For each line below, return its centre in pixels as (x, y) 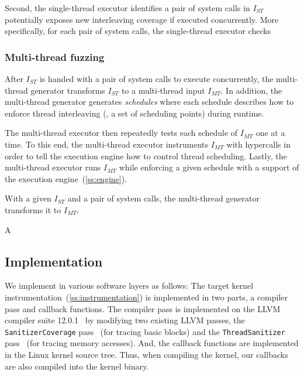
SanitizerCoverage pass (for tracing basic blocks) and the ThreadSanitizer (145, 331)
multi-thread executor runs (53, 167)
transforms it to (33, 209)
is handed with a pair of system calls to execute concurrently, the (156, 78)
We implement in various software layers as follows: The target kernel (129, 286)
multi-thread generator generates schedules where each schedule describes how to (149, 102)
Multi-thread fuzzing (55, 57)
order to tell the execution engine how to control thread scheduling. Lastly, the (146, 155)
